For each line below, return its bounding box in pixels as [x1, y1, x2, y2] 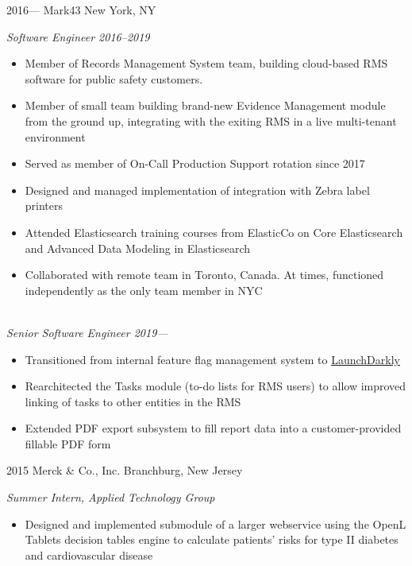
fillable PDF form [25, 435, 111, 452]
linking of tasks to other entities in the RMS [25, 393, 241, 409]
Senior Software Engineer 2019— [6, 324, 168, 340]
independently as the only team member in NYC [25, 281, 263, 298]
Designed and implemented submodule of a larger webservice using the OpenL [25, 515, 406, 532]
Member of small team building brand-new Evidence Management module [25, 97, 386, 114]
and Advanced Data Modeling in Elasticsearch [25, 239, 251, 256]
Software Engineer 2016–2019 [6, 28, 150, 45]
